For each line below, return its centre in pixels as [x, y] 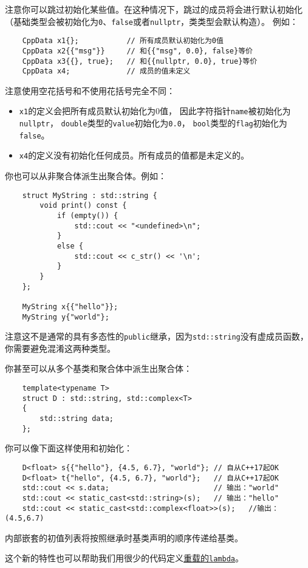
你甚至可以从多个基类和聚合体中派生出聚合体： [98, 368]
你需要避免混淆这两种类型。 [60, 348]
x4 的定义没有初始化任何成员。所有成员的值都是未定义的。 [134, 155]
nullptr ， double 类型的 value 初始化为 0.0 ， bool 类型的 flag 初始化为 [153, 123]
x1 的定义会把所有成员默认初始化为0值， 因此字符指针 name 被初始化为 [155, 111]
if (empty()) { [87, 216]
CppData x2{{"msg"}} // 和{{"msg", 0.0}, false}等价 [137, 51]
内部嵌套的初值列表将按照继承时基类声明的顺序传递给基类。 [124, 537]
